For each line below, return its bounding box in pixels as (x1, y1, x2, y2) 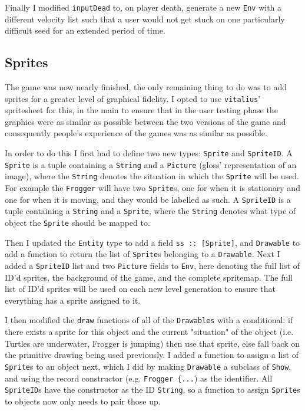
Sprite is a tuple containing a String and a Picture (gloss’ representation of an (5, 158, 297, 170)
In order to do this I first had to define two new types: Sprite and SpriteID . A (5, 147, 293, 159)
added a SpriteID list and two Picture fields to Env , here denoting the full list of (5, 259, 300, 271)
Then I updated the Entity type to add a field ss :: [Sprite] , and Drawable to (5, 236, 300, 248)
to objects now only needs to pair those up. (5, 394, 161, 407)
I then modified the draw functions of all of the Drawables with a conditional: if (5, 314, 293, 326)
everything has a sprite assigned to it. (5, 294, 141, 306)
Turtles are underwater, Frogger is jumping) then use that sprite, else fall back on (5, 337, 300, 349)
